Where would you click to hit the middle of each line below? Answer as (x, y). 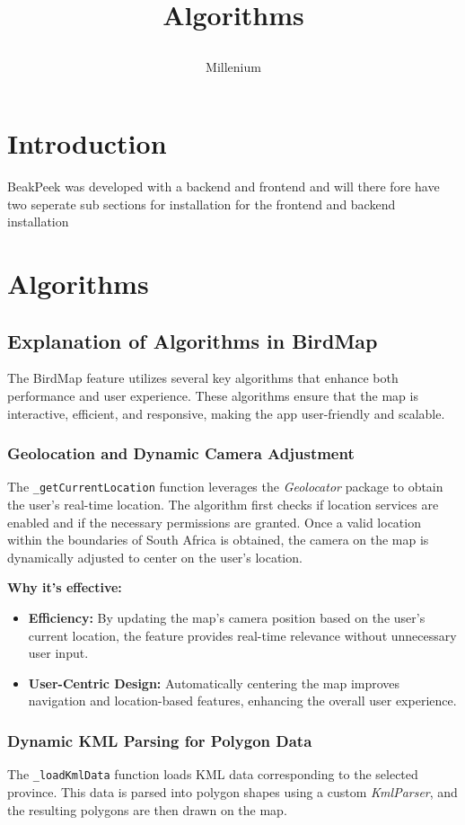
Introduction (87, 143)
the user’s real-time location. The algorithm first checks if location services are (223, 505)
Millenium (233, 66)
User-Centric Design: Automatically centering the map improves (214, 683)
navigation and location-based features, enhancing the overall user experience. (242, 701)
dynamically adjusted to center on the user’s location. (155, 557)
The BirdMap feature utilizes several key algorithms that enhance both (203, 378)
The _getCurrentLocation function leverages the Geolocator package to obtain (225, 487)
